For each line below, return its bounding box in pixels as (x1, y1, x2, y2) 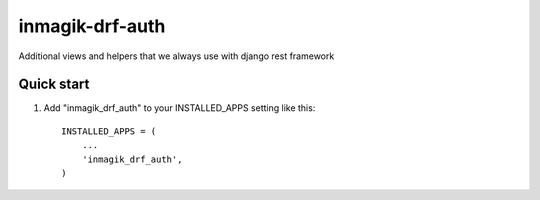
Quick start (18, 76, 90, 93)
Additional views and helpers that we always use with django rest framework (18, 50, 335, 62)
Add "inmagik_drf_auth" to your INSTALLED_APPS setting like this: (43, 102, 316, 114)
